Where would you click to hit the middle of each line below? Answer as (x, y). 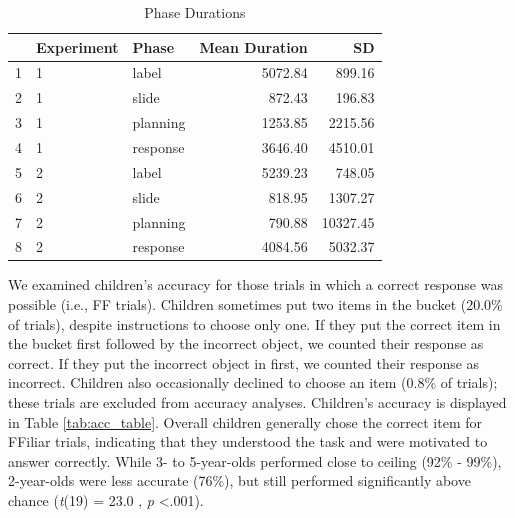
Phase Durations (195, 12)
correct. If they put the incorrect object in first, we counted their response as (244, 362)
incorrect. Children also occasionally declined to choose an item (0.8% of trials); (253, 382)
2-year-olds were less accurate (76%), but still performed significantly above (239, 480)
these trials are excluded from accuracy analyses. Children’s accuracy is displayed (257, 402)
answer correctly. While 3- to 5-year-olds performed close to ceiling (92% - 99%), (255, 460)
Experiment (77, 46)
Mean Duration (253, 46)
